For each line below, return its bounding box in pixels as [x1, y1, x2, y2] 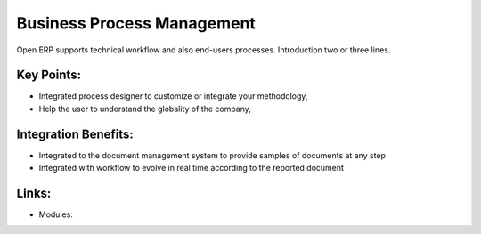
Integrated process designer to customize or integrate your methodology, [38, 91, 308, 101]
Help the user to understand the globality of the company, [38, 103, 251, 114]
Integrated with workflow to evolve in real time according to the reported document [38, 163, 345, 173]
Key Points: [16, 68, 82, 83]
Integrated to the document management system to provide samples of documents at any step [38, 149, 387, 160]
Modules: [38, 209, 73, 220]
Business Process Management [16, 13, 256, 33]
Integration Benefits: [16, 126, 134, 141]
